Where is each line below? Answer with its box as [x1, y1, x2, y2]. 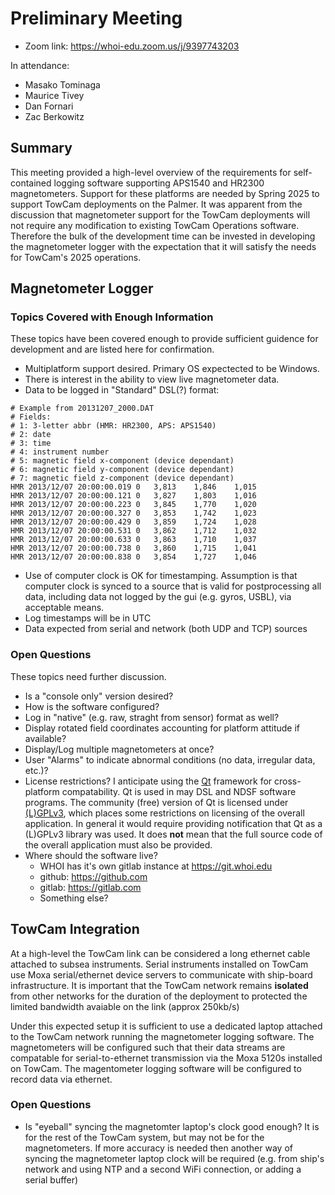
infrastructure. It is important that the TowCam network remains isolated [10, 979, 309, 991]
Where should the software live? [24, 849, 158, 861]
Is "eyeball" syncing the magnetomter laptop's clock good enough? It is [24, 1120, 320, 1132]
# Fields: [10, 412, 52, 422]
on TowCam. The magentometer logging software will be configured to [10, 1062, 302, 1074]
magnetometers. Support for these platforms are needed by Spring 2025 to [10, 187, 320, 199]
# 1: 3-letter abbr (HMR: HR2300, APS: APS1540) [10, 421, 217, 431]
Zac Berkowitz [24, 110, 85, 122]
